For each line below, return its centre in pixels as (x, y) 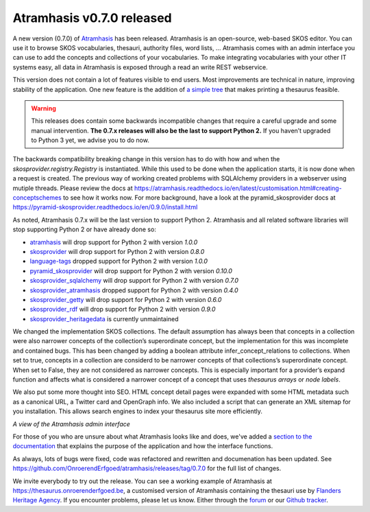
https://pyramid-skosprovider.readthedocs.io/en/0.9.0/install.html (105, 207)
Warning (44, 108)
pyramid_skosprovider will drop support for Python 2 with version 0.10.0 (131, 270)
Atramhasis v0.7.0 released (92, 18)
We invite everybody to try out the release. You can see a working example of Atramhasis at (142, 481)
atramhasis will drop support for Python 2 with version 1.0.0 (114, 242)
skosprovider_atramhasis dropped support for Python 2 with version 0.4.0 (134, 290)
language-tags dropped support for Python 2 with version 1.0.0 (119, 261)
